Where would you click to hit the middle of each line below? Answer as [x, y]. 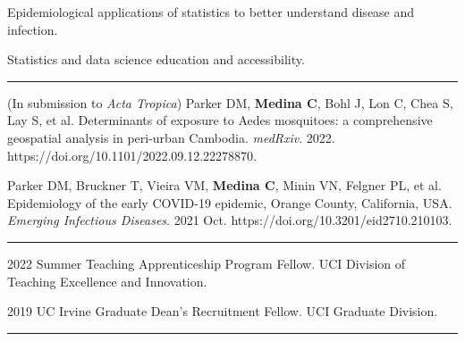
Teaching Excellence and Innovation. [107, 281]
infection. [33, 29]
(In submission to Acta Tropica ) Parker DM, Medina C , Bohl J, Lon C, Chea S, [230, 102]
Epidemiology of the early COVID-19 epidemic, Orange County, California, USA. [230, 202]
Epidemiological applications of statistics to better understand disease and [211, 12]
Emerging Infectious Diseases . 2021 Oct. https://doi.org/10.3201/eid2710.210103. [230, 220]
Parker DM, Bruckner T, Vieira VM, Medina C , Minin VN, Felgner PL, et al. [224, 185]
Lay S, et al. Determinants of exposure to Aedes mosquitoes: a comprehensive [220, 120]
